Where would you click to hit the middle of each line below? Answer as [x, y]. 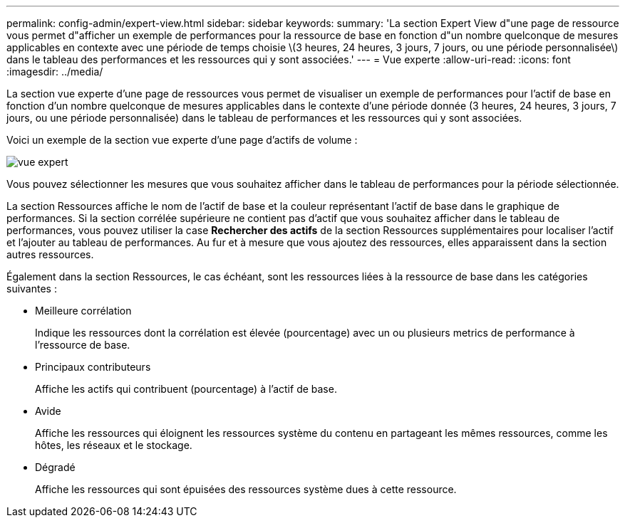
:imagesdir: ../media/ [55, 72]
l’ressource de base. [83, 345]
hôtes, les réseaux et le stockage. [114, 445]
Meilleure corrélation [83, 311]
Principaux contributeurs [93, 367]
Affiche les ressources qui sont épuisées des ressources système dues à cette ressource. [246, 489]
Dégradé [55, 467]
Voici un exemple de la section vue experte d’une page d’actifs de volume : [182, 140]
